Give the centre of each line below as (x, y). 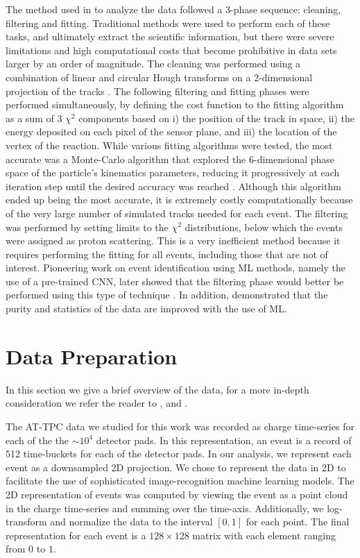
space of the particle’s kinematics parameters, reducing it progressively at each (173, 172)
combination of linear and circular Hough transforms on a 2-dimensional (159, 77)
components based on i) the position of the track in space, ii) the (216, 118)
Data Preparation (92, 356)
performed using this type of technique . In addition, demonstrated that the (167, 295)
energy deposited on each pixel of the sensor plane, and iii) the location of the (171, 132)
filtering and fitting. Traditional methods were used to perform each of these (168, 23)
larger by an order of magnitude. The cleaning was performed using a (153, 64)
